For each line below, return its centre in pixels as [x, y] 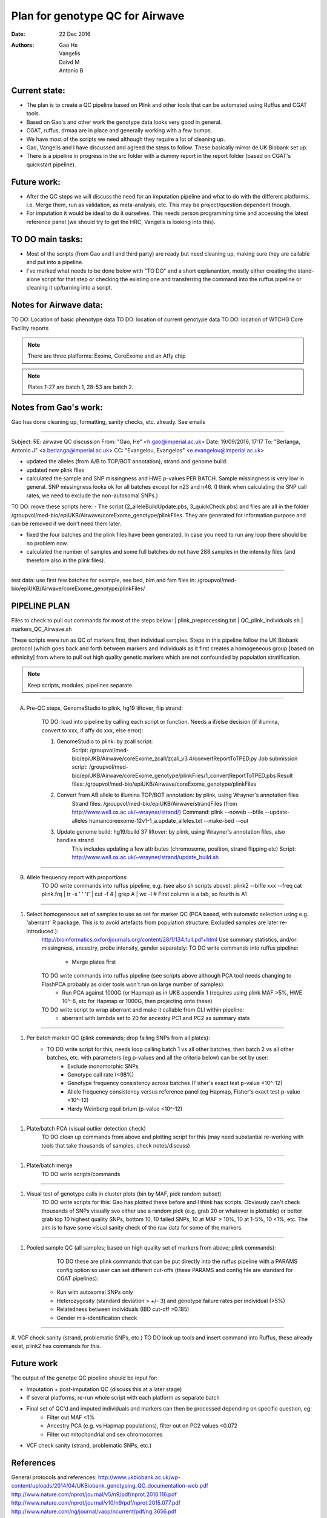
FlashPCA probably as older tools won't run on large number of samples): [133, 984]
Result [285, 775]
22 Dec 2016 [75, 34]
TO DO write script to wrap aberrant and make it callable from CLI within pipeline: [143, 1009]
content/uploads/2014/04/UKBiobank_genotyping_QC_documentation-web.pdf [110, 1486]
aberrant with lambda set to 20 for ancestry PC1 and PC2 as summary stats [156, 1018]
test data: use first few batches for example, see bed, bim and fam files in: [104, 580]
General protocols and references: [54, 1477]
